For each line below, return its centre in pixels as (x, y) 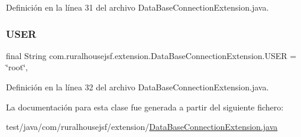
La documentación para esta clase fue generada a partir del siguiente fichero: (145, 107)
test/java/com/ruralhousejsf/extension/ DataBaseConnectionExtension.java (142, 127)
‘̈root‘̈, (17, 67)
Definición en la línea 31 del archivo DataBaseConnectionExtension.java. (137, 7)
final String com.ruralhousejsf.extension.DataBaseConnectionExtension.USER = (151, 55)
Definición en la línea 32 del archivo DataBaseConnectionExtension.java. (137, 87)
